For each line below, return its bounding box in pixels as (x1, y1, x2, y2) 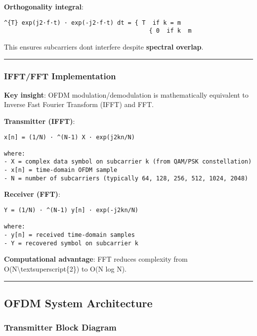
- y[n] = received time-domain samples (4, 231, 135, 238)
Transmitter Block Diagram (4, 321, 117, 334)
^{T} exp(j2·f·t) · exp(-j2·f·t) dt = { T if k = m (4, 19, 181, 26)
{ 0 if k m (149, 27, 192, 35)
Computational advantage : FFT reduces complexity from (4, 254, 188, 264)
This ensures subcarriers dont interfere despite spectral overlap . (4, 41, 204, 52)
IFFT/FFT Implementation (4, 70, 116, 82)
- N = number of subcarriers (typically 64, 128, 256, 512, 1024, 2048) (4, 174, 248, 182)
